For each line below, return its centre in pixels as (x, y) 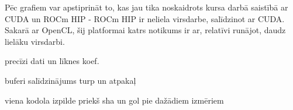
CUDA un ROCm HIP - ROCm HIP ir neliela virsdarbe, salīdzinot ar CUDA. (145, 18)
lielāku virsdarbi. (35, 41)
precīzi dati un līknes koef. (52, 61)
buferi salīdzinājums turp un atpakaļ (70, 80)
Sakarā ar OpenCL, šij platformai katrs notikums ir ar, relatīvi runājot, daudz (145, 30)
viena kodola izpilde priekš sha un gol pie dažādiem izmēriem (114, 100)
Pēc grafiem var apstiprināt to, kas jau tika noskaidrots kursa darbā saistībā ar (146, 7)
